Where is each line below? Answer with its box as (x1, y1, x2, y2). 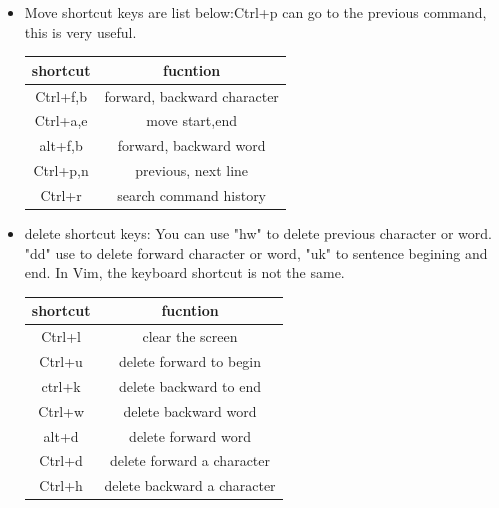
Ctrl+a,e (34, 110, 88, 131)
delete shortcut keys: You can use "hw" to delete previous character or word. (24, 223, 492, 243)
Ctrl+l (41, 326, 81, 347)
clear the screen (142, 326, 238, 347)
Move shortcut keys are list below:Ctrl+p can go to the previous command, (24, 2, 487, 22)
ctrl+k (41, 375, 81, 396)
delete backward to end (119, 375, 261, 396)
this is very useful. (24, 21, 137, 42)
